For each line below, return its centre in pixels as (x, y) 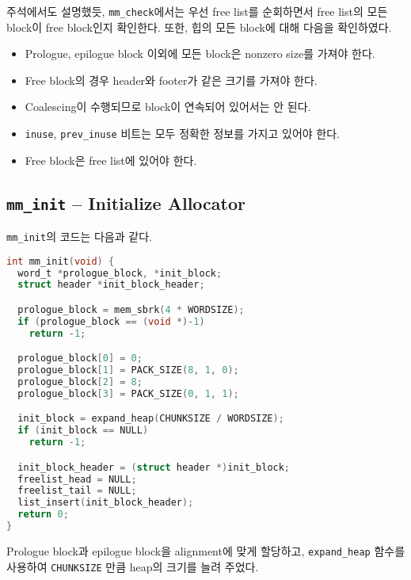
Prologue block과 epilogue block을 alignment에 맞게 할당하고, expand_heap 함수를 (206, 550)
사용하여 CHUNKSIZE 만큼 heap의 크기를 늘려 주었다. (133, 566)
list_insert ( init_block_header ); (106, 503)
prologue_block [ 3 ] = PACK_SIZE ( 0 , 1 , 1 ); (128, 393)
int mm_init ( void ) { (61, 261)
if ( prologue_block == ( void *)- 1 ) (111, 321)
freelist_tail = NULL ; (77, 491)
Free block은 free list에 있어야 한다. (111, 160)
